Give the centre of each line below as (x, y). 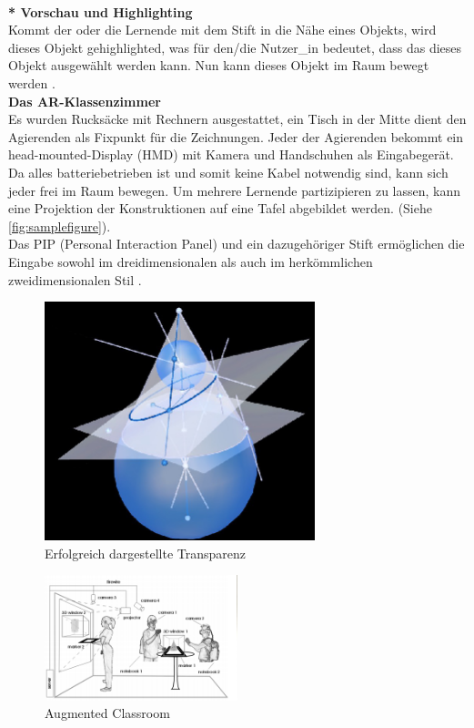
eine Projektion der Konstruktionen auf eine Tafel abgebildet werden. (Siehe (220, 208)
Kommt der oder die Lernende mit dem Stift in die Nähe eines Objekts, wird (222, 30)
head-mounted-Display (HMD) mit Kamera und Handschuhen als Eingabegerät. (231, 154)
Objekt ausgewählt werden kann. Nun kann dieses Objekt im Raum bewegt (219, 65)
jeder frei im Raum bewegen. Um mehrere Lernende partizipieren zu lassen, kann (235, 190)
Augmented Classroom (107, 713)
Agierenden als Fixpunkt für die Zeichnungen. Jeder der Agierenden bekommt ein (236, 136)
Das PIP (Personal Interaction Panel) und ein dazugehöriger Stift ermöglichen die (237, 244)
